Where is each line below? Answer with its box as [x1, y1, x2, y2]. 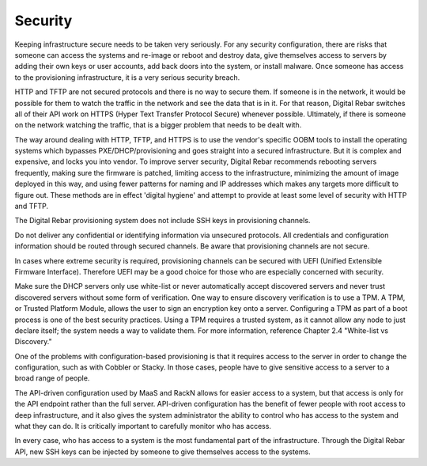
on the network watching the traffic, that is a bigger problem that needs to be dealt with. [14, 120, 302, 130]
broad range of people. [14, 373, 90, 383]
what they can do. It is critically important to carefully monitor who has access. [14, 422, 272, 431]
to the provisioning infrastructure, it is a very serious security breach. [14, 72, 240, 82]
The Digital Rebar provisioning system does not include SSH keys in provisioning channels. [14, 216, 311, 225]
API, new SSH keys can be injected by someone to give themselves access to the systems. [14, 447, 312, 457]
